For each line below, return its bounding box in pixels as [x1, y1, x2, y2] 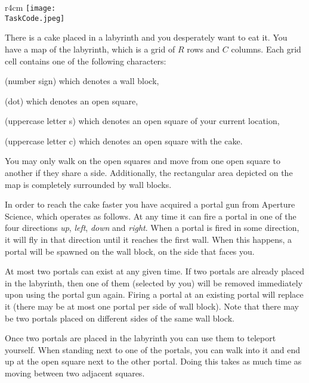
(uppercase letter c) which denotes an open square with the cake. [5, 134, 243, 147]
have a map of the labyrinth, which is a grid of [5, 42, 175, 55]
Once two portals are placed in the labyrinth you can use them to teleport [5, 332, 276, 344]
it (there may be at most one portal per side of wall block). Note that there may [5, 300, 299, 312]
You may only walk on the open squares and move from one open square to [5, 155, 280, 167]
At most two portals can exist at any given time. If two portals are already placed [5, 265, 305, 277]
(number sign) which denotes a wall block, [5, 75, 159, 87]
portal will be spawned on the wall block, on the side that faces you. [5, 245, 255, 257]
